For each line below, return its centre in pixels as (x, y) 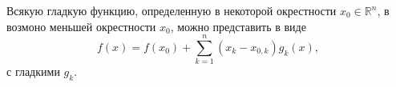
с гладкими (33, 71)
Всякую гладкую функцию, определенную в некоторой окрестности (172, 10)
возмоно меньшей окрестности (81, 26)
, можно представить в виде (238, 26)
